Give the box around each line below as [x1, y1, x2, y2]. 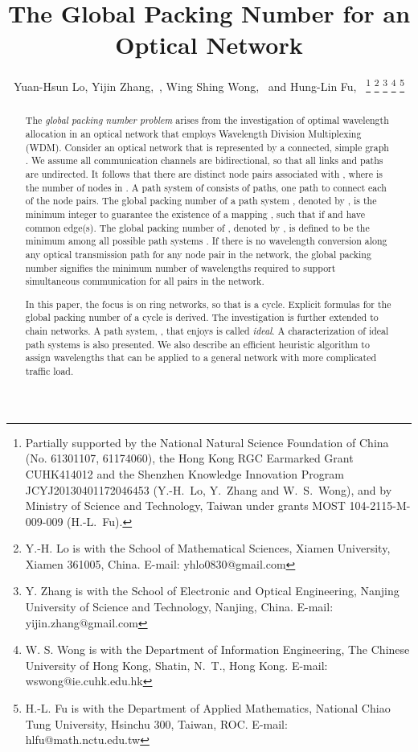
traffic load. [25, 364, 74, 378]
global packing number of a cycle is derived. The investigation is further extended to [25, 310, 379, 324]
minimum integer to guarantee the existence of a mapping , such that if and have [25, 207, 366, 220]
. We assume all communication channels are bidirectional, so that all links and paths [25, 154, 383, 167]
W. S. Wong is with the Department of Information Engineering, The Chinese [25, 641, 410, 658]
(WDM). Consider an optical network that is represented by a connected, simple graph [25, 140, 389, 154]
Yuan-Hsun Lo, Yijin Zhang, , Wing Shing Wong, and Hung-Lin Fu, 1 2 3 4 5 [13, 76, 405, 94]
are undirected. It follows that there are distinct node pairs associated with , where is [25, 166, 383, 180]
